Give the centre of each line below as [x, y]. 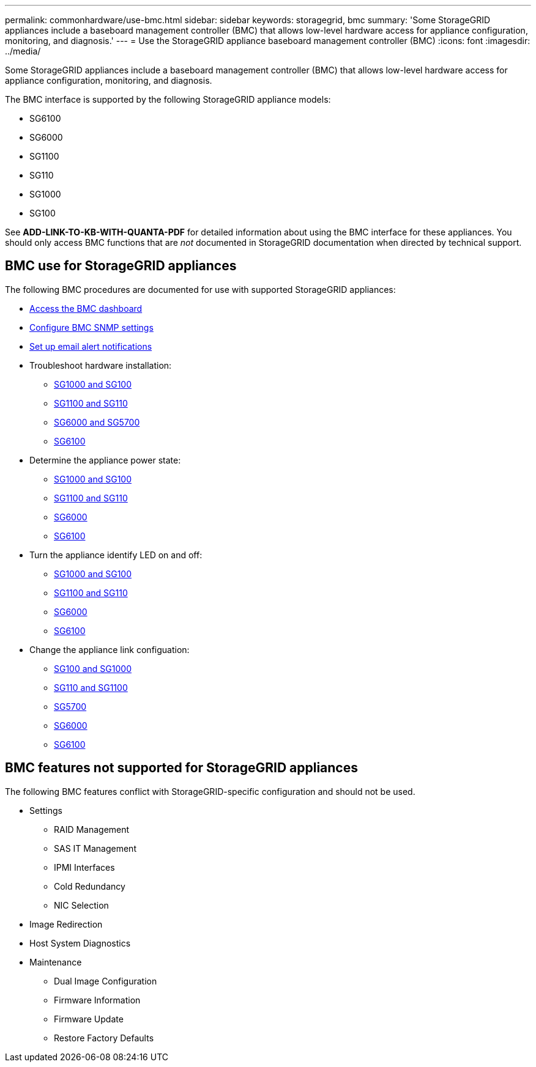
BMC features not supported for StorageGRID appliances [181, 768]
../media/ [23, 51]
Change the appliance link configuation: [110, 649]
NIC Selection [81, 905]
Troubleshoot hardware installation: [101, 365]
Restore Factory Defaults [104, 1038]
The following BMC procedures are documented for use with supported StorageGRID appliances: [200, 289]
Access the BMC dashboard [86, 308]
